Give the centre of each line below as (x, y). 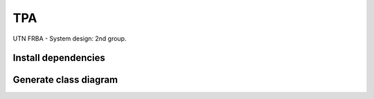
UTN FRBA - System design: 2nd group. (70, 38)
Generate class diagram (65, 80)
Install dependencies (59, 58)
